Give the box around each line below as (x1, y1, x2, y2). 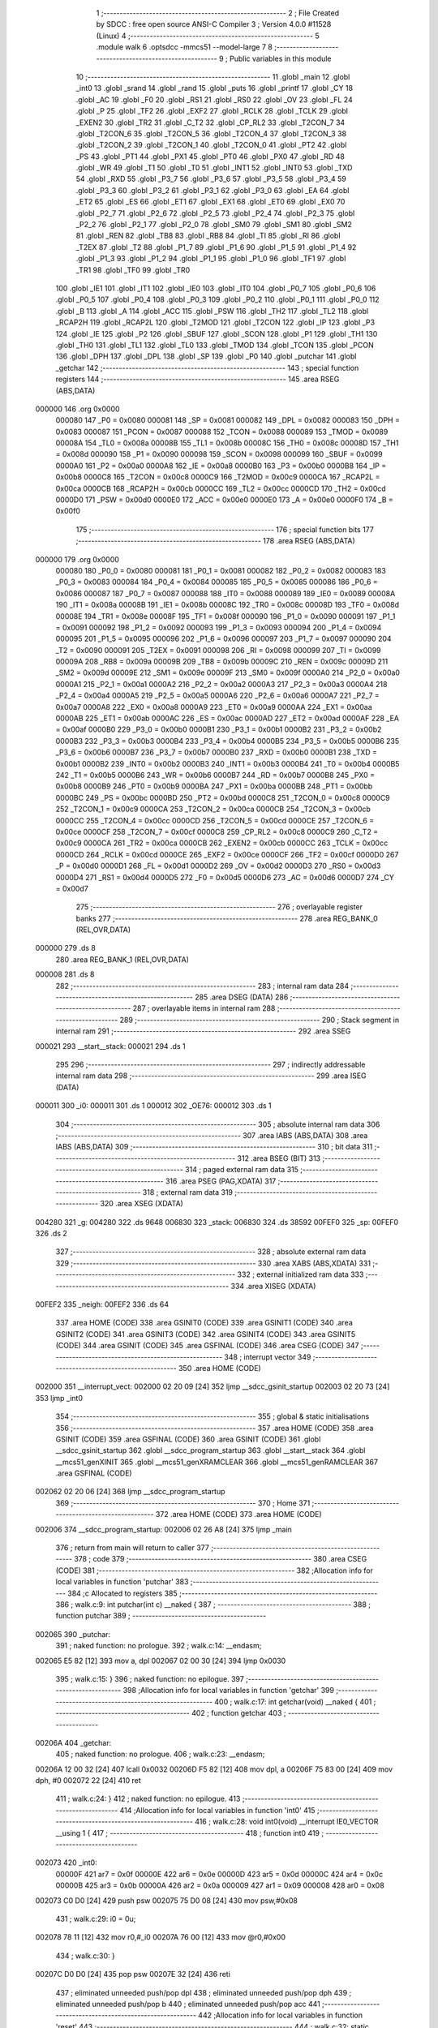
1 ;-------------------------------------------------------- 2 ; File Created (96, 8, 340, 18)
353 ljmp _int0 (35, 1393, 84, 1403)
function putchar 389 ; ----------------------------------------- (55, 1611, 267, 1621)
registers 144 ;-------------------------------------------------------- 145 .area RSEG (55, 374, 340, 385)
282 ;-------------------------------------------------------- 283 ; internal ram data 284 (55, 981, 350, 990)
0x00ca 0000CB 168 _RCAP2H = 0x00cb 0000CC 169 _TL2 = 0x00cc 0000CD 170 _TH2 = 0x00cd (55, 483, 387, 493)
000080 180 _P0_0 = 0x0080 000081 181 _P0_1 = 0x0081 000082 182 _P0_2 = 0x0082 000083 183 (55, 565, 387, 575)
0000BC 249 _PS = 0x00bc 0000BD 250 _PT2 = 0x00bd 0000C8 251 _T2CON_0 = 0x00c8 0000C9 (55, 793, 391, 802)
